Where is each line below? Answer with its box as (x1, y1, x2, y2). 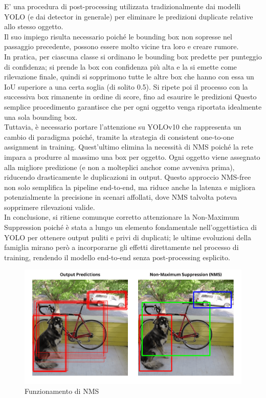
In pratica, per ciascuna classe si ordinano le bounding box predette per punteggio (4, 51, 262, 61)
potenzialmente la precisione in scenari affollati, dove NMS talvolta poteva (4, 192, 237, 202)
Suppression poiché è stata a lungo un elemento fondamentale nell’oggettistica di (4, 222, 257, 233)
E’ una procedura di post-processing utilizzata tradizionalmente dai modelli (4, 1, 241, 11)
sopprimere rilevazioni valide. (4, 201, 95, 212)
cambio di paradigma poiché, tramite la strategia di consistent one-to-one (4, 131, 234, 142)
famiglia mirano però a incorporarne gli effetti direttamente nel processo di (4, 242, 239, 253)
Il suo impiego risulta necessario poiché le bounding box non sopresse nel (4, 31, 232, 41)
